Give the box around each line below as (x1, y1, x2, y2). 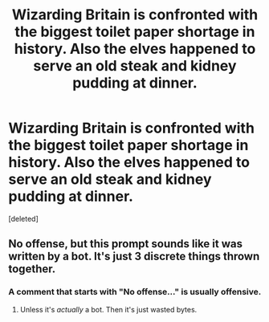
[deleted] (8, 214, 39, 223)
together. (8, 263, 56, 276)
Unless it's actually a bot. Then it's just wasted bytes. (19, 304, 198, 314)
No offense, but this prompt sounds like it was (8, 237, 243, 251)
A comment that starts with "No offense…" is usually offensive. (8, 287, 262, 298)
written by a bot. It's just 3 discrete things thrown (8, 250, 260, 263)
